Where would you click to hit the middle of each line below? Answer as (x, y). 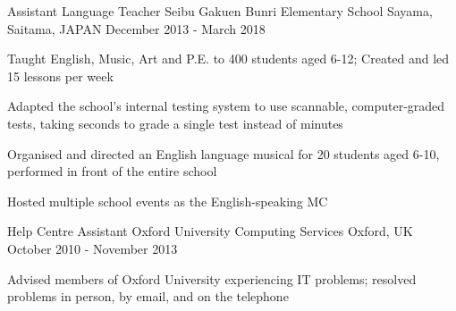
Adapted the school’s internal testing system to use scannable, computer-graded (226, 106)
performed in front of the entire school (112, 171)
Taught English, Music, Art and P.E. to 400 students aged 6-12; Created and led (228, 59)
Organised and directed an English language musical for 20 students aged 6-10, (224, 153)
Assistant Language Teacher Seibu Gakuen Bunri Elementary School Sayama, (220, 11)
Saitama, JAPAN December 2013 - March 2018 (136, 28)
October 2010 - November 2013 (93, 248)
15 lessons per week (60, 76)
